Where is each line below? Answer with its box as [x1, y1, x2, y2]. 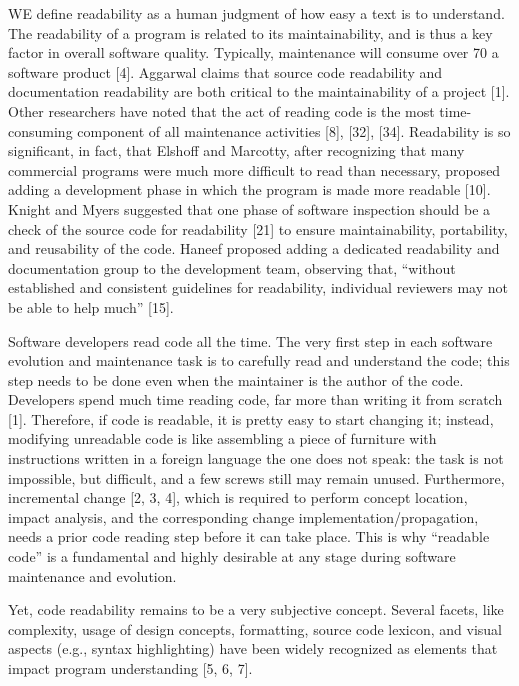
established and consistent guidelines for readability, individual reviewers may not [8, 277, 508, 298]
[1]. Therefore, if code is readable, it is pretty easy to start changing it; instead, [8, 408, 494, 429]
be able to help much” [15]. [8, 296, 174, 317]
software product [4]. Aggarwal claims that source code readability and [8, 61, 443, 82]
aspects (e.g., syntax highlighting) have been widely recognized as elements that [8, 638, 498, 659]
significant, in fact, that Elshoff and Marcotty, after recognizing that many [8, 140, 465, 161]
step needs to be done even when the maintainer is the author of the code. [8, 369, 464, 390]
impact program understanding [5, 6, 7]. [8, 658, 253, 678]
